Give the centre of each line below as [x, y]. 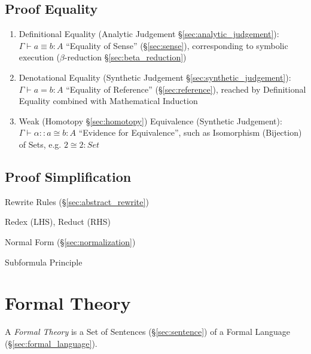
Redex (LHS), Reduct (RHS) [58, 222]
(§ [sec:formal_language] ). [51, 343]
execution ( [39, 57]
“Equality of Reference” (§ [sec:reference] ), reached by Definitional [186, 89]
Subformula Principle [44, 262]
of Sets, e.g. [40, 144]
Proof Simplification [68, 176]
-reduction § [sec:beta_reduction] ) [125, 57]
